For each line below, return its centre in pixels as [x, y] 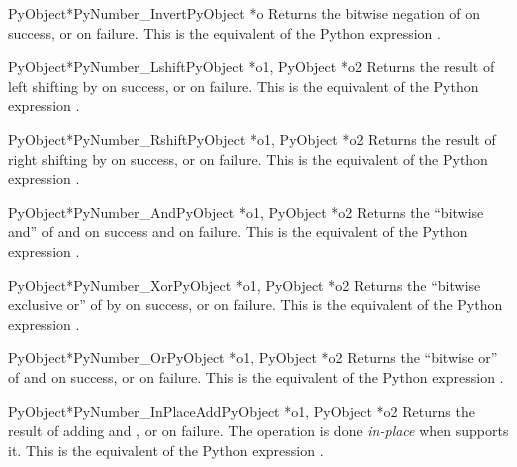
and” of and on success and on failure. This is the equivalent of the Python [238, 231]
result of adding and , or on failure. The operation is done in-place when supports [258, 430]
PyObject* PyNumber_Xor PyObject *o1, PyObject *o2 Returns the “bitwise [244, 284]
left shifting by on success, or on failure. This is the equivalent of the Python [243, 85]
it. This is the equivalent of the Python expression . [166, 449]
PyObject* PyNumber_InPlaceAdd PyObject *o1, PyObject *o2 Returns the [241, 410]
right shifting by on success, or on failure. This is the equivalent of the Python [248, 158]
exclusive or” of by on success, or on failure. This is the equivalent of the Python [255, 304]
